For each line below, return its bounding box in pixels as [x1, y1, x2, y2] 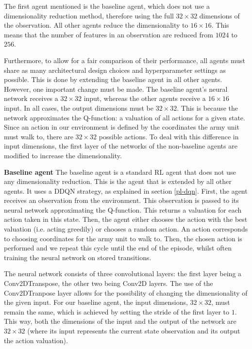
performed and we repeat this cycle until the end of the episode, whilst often [4, 243, 232, 253]
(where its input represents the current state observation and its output [27, 326, 240, 335]
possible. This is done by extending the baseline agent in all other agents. [4, 74, 222, 84]
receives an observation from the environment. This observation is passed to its [4, 195, 239, 205]
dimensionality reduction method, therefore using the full [4, 10, 174, 20]
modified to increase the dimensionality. [4, 150, 122, 160]
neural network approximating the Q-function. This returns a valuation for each [4, 204, 242, 215]
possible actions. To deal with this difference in [99, 131, 239, 141]
